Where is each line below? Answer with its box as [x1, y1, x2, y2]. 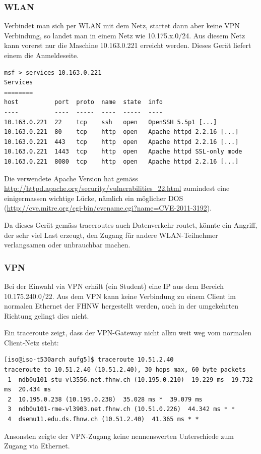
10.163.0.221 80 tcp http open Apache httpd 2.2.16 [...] [4, 128, 239, 136]
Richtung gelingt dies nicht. [4, 310, 89, 321]
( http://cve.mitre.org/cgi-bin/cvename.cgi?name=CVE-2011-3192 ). [4, 203, 212, 213]
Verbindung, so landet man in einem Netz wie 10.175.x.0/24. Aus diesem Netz [4, 30, 245, 40]
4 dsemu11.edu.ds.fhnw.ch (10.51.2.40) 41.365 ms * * [8, 416, 199, 423]
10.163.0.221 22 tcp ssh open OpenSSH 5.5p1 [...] [4, 118, 217, 126]
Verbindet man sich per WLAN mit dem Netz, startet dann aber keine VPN [4, 20, 240, 31]
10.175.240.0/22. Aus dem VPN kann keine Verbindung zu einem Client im [4, 290, 236, 301]
